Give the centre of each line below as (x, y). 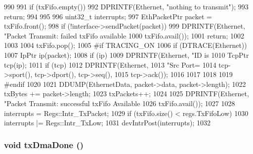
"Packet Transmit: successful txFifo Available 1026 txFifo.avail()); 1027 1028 (120, 103)
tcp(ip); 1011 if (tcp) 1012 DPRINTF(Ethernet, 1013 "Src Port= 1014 (110, 64)
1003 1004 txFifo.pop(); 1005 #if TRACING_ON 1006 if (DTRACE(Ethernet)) (126, 45)
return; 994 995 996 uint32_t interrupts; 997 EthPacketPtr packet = (108, 16)
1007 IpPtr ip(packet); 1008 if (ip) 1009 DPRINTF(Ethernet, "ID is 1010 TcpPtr (126, 55)
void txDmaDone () (44, 144)
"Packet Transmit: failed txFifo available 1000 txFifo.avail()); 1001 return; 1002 (124, 35)
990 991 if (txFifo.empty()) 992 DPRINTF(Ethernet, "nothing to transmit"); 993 (126, 6)
